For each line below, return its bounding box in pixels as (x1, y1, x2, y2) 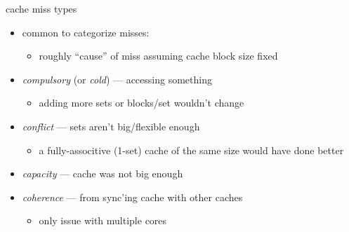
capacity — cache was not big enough (22, 166, 183, 181)
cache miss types (6, 1, 77, 15)
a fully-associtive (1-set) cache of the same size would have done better (39, 142, 344, 157)
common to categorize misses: (22, 25, 150, 39)
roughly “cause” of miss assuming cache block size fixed (39, 48, 278, 63)
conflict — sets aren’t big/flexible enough (22, 118, 200, 133)
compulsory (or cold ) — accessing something (22, 71, 212, 86)
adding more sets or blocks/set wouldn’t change (39, 95, 244, 110)
